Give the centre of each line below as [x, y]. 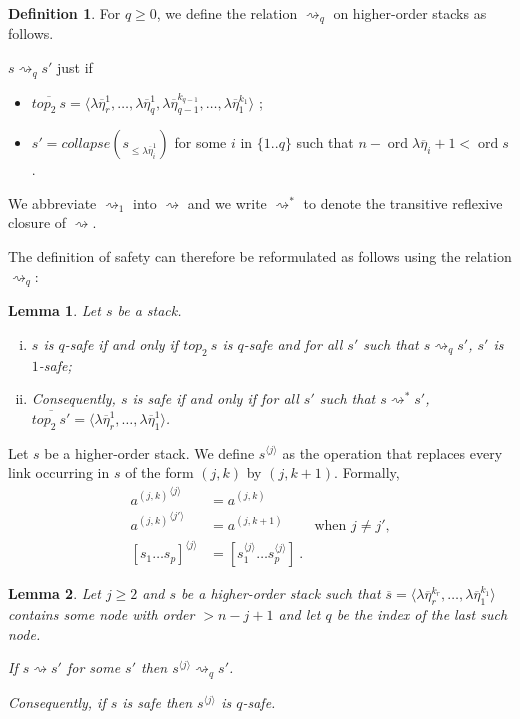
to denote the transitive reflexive [403, 202]
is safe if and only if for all [215, 398]
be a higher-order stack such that [281, 593]
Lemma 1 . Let [54, 310]
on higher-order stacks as [410, 13]
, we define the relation [227, 13]
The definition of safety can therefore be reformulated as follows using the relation [260, 256]
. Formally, [367, 472]
